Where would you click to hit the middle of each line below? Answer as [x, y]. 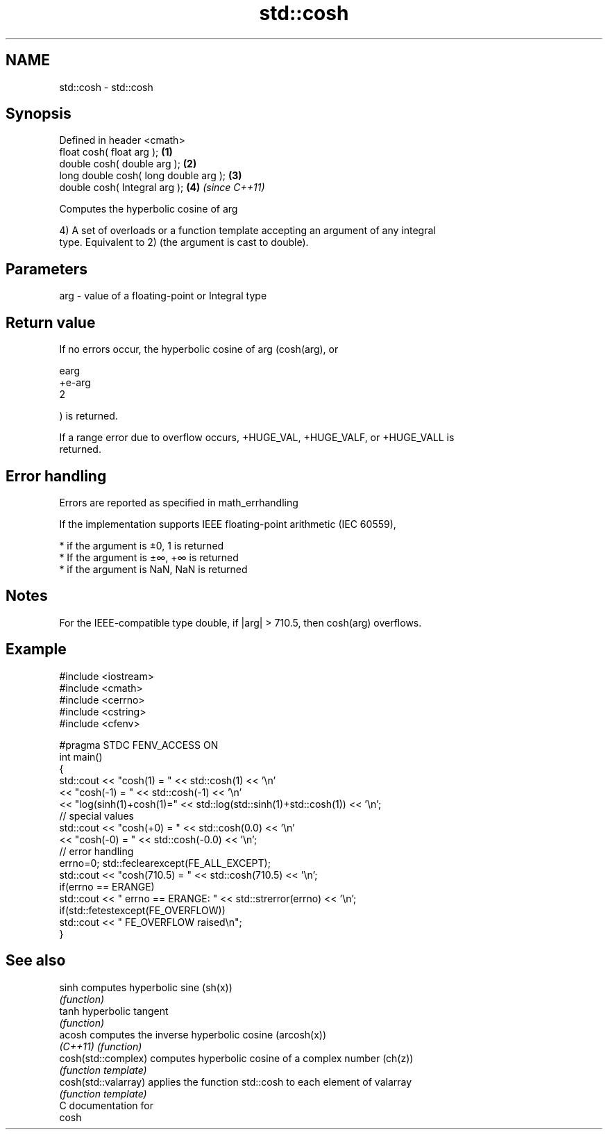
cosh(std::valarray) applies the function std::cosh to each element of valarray [236, 1082]
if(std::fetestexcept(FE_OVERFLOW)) [142, 910]
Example [36, 649]
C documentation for [107, 1105]
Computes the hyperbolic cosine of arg [149, 209]
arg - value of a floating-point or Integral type [163, 296]
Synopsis [39, 114]
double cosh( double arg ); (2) [128, 164]
